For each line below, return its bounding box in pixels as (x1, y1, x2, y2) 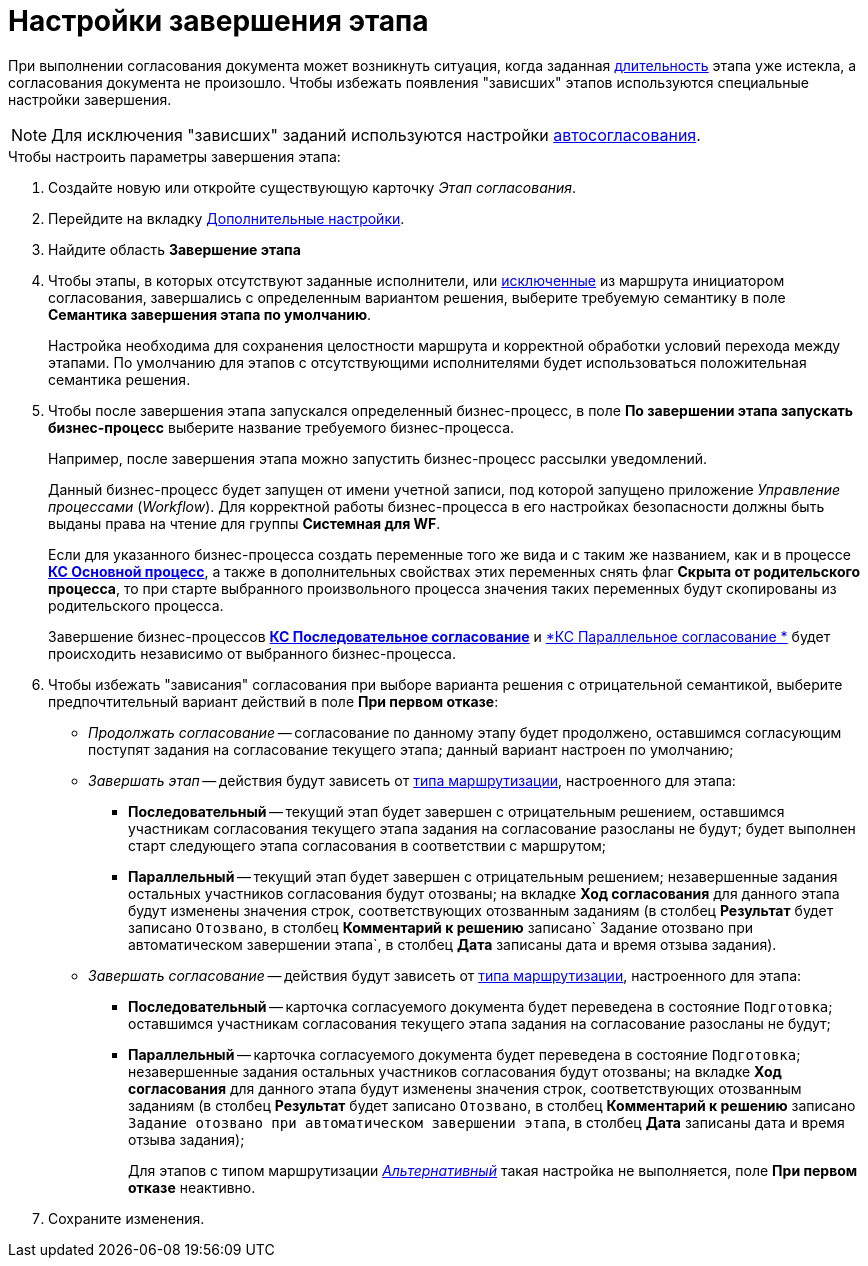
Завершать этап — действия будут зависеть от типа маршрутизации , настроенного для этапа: (88, 771, 736, 789)
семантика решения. (48, 370, 191, 388)
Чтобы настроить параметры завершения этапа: (8, 147, 341, 165)
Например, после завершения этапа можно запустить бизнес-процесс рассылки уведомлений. (48, 449, 708, 467)
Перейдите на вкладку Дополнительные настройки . (48, 209, 405, 227)
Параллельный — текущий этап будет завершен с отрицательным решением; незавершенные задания (128, 867, 838, 885)
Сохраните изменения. (48, 1209, 205, 1227)
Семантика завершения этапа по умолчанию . (48, 305, 372, 323)
